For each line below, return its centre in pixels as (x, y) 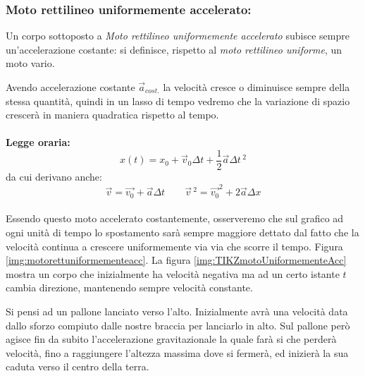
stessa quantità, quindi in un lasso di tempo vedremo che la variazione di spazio (178, 101)
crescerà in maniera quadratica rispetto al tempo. (112, 115)
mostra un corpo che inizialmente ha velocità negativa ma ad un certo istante (173, 273)
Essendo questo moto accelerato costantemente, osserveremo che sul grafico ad (175, 218)
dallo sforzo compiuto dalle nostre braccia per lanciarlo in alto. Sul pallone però (178, 325)
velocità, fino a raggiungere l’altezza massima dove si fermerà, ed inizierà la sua (177, 352)
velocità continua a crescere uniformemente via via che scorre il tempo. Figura (174, 246)
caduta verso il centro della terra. (78, 366)
